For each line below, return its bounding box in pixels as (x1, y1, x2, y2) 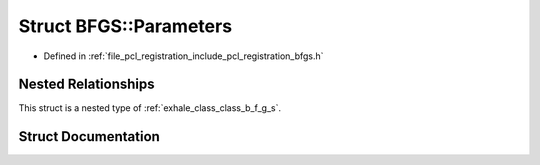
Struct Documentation (18, 128, 160, 145)
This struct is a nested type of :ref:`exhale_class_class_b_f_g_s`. (18, 102, 282, 114)
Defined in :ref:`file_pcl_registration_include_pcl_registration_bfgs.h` (43, 50, 324, 62)
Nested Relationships (18, 76, 155, 93)
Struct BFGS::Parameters (18, 15, 233, 37)
